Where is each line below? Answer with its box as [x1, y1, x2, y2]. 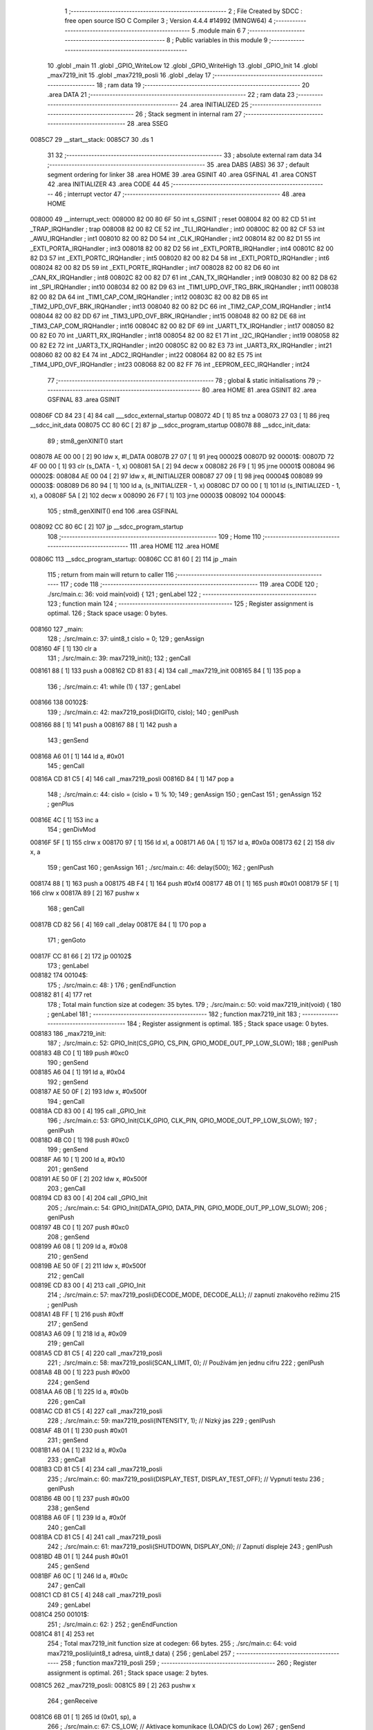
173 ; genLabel [47, 962, 89, 970]
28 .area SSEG [126, 120, 169, 128]
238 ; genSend [47, 1504, 90, 1512]
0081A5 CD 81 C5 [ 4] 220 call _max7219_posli [30, 1349, 162, 1357]
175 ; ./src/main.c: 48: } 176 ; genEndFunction [47, 981, 176, 989]
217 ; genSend [47, 1320, 88, 1328]
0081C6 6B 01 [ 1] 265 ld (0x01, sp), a [30, 1713, 137, 1721]
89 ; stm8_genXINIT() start [47, 437, 124, 445]
